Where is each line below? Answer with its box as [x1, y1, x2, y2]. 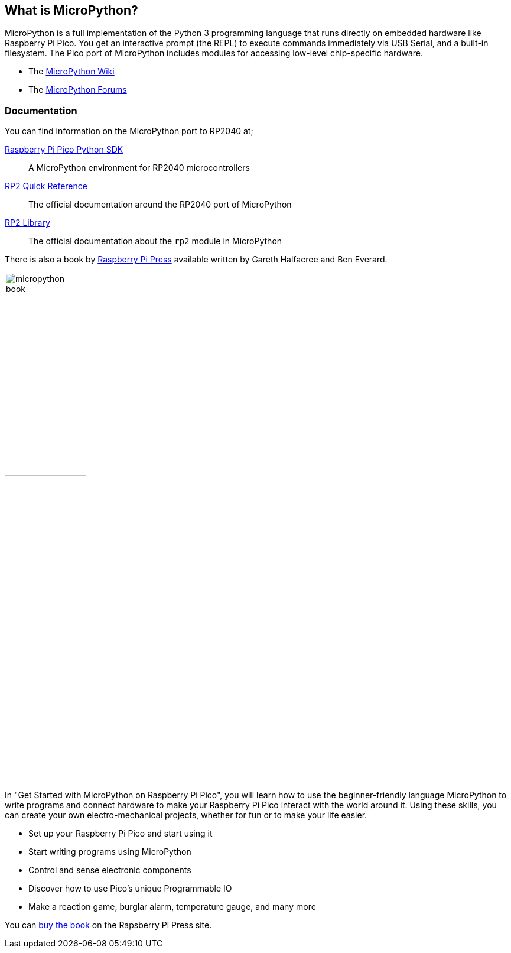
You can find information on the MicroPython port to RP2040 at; [5, 126, 253, 137]
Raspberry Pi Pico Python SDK [5, 144, 123, 155]
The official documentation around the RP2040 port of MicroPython [28, 199, 292, 210]
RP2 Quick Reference [5, 181, 87, 192]
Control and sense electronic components [28, 864, 191, 875]
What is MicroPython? [5, 3, 138, 18]
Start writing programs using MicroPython [28, 846, 191, 857]
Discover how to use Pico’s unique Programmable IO [28, 883, 232, 893]
